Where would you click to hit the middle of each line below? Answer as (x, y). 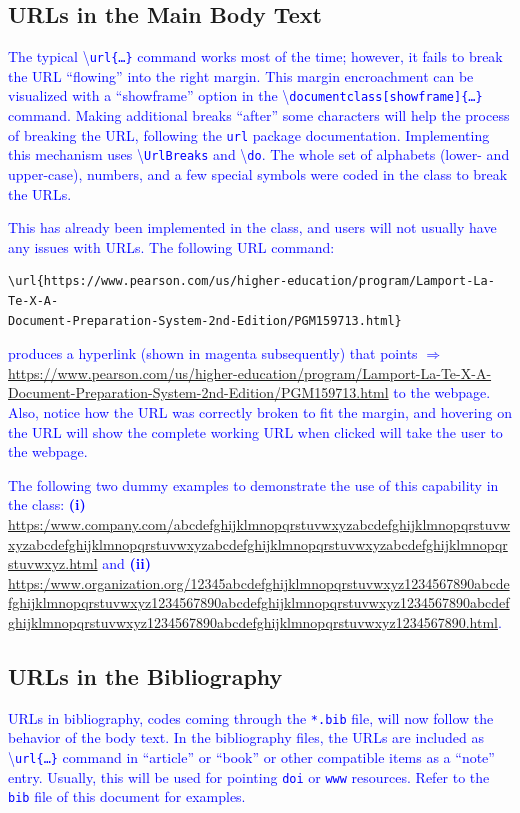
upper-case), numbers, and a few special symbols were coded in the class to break (258, 174)
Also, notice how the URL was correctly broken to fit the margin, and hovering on (260, 411)
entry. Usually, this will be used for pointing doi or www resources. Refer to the (249, 776)
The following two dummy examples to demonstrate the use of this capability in (253, 484)
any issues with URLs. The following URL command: (171, 246)
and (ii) (126, 563)
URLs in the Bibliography (145, 675)
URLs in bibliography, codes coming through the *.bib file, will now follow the (251, 717)
